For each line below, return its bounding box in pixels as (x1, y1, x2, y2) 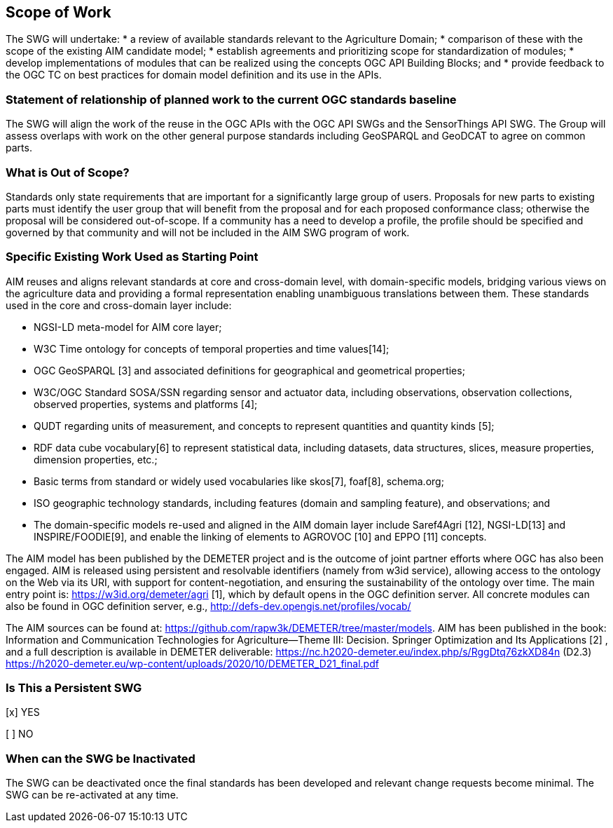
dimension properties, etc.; (34, 453, 158, 466)
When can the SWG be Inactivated (6, 751, 195, 766)
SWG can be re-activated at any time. (6, 789, 179, 801)
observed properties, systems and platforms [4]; (34, 398, 258, 410)
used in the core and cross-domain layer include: (6, 299, 232, 311)
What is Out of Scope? (6, 165, 130, 179)
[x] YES (6, 706, 40, 719)
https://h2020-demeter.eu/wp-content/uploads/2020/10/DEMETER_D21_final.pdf (6, 657, 379, 670)
